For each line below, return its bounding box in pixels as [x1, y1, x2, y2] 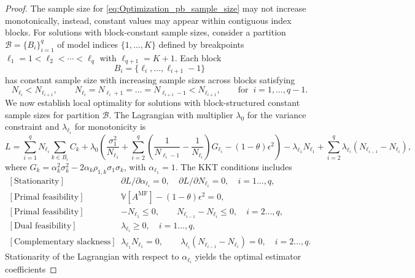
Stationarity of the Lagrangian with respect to [5, 250, 179, 263]
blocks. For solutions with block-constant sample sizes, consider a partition [5, 26, 286, 39]
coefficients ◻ [5, 263, 57, 276]
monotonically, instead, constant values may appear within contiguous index [5, 13, 292, 26]
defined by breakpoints [158, 37, 244, 50]
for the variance [247, 108, 306, 121]
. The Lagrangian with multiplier [109, 108, 233, 121]
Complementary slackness [14, 238, 111, 247]
